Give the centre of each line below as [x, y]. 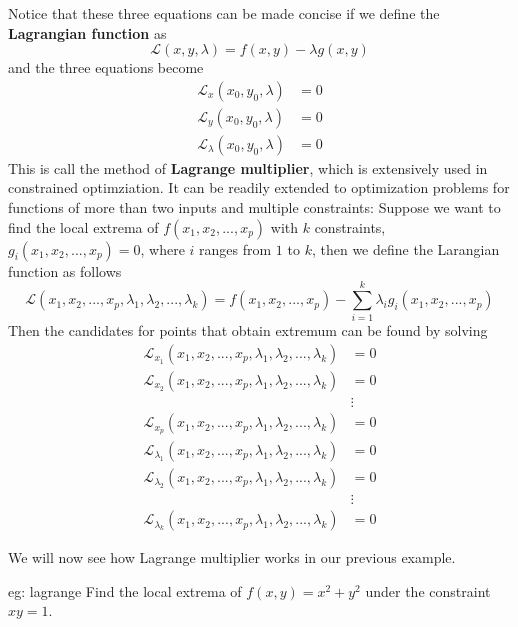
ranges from [235, 248]
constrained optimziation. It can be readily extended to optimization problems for [259, 187]
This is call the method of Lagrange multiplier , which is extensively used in [248, 167]
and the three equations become [106, 67]
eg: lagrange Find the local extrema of [125, 590]
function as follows [65, 270]
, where [162, 248]
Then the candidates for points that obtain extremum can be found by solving [248, 330]
